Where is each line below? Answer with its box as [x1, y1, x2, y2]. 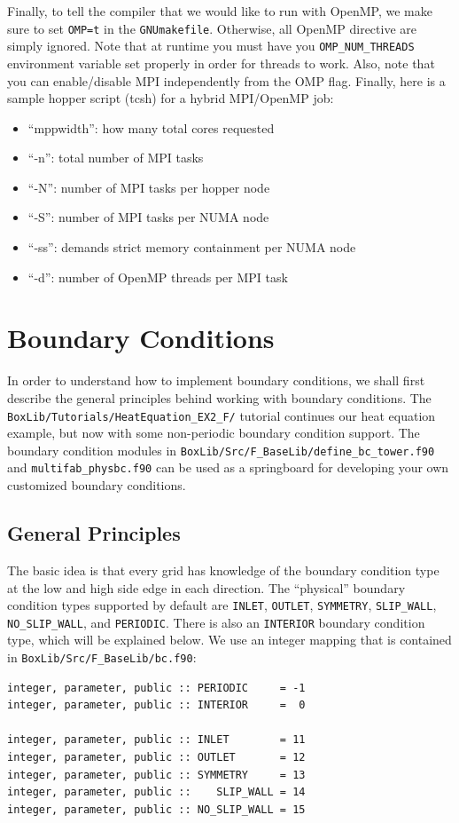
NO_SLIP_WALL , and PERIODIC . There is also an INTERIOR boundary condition [7, 613, 425, 631]
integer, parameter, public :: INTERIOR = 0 [7, 699, 306, 712]
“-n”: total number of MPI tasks [27, 148, 204, 167]
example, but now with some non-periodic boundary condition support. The [7, 423, 420, 442]
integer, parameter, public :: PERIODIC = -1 [7, 681, 306, 694]
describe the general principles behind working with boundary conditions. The [7, 388, 432, 407]
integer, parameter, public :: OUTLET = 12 [7, 751, 306, 764]
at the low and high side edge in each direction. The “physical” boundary [7, 578, 406, 597]
